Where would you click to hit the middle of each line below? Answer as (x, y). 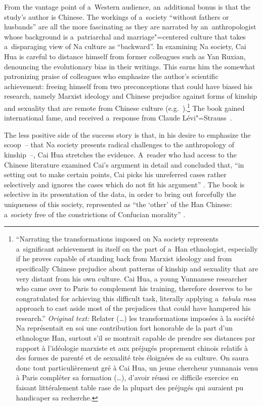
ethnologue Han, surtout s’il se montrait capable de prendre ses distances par (136, 338)
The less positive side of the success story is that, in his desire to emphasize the (127, 134)
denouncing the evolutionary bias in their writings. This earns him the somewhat (130, 66)
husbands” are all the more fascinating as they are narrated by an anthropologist (130, 27)
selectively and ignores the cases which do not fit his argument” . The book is (124, 184)
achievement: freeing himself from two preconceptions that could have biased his (128, 86)
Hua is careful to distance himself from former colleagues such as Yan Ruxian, (125, 56)
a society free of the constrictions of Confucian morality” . (95, 214)
